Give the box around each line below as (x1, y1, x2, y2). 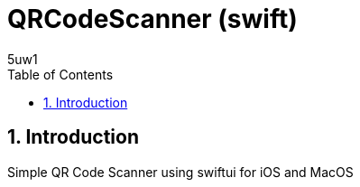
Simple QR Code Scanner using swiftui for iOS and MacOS (7, 164, 354, 180)
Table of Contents (7, 66, 114, 82)
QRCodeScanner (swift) (7, 4, 298, 34)
